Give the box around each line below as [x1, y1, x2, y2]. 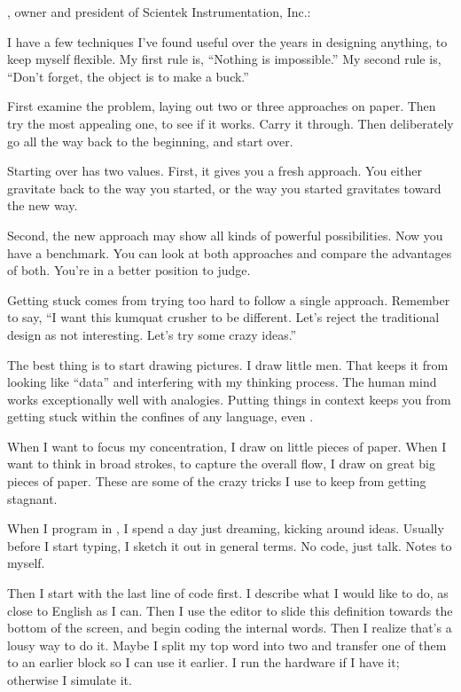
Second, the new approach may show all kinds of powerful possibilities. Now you [7, 225, 443, 244]
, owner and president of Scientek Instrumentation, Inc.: [7, 3, 311, 20]
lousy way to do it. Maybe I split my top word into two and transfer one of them [7, 635, 447, 654]
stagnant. [7, 489, 58, 507]
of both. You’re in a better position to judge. [7, 261, 251, 279]
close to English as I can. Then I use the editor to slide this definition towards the [7, 601, 453, 619]
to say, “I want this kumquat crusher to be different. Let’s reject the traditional [7, 308, 440, 326]
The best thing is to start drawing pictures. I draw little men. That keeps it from [7, 355, 449, 374]
